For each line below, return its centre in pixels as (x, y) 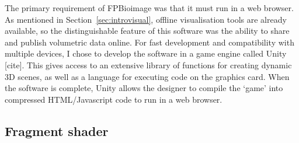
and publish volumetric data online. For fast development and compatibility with (149, 42)
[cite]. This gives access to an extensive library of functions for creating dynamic (148, 64)
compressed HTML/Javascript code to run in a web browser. (114, 99)
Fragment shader (57, 130)
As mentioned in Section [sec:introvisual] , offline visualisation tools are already (146, 19)
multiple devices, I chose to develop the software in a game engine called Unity (146, 53)
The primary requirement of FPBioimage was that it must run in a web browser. (149, 8)
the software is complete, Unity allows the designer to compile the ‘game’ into (144, 88)
